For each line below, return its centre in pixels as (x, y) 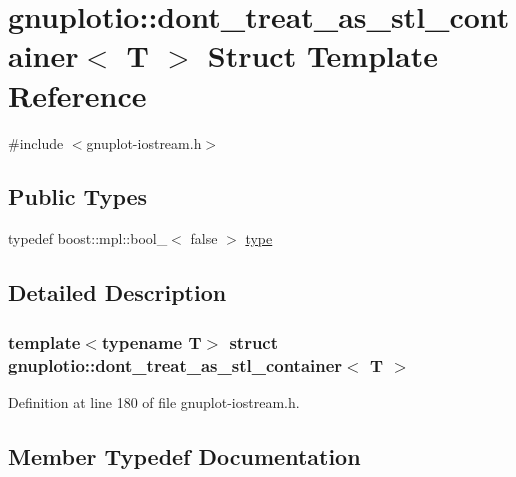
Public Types (78, 196)
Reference (77, 94)
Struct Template (322, 55)
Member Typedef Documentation (184, 455)
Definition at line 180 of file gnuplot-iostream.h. (154, 401)
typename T (151, 341)
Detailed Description (117, 292)
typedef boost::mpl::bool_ (88, 238)
